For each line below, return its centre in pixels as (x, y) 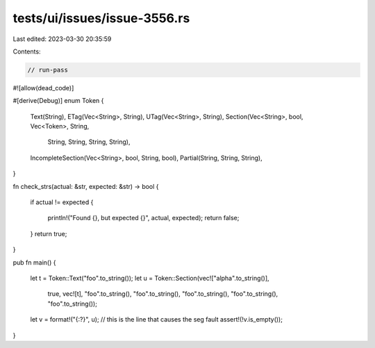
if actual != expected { (62, 202)
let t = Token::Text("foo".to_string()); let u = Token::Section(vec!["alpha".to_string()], (150, 278)
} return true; (49, 233)
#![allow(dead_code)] (43, 88)
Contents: (27, 51)
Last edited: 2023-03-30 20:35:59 (62, 39)
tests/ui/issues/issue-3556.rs (101, 18)
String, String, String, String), (89, 142)
